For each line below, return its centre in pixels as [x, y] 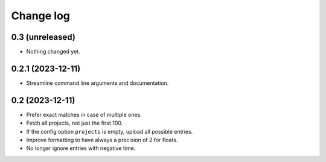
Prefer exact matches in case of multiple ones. [84, 114]
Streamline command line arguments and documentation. [97, 83]
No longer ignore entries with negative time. [81, 148]
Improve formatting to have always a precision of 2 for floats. [102, 140]
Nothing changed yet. [53, 52]
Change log [41, 16]
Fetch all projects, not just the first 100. [75, 123]
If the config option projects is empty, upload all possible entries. [110, 131]
